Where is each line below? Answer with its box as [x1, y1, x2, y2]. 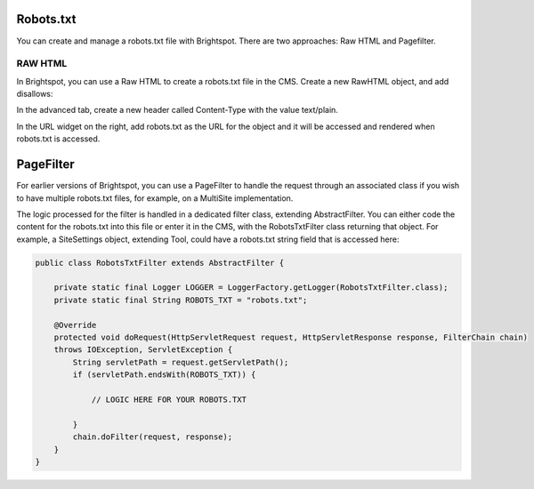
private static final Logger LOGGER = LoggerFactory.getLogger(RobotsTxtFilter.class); [53, 283, 449, 293]
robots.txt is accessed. [16, 133, 101, 144]
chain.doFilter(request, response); [72, 432, 233, 442]
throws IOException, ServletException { [53, 345, 233, 355]
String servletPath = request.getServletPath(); [72, 357, 289, 367]
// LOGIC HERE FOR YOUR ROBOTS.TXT [91, 394, 247, 405]
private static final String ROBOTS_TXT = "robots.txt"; [53, 294, 308, 305]
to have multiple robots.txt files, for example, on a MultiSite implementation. [16, 192, 294, 204]
